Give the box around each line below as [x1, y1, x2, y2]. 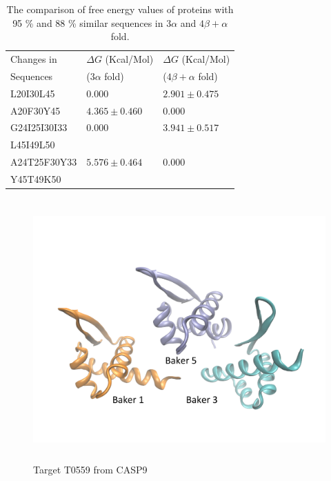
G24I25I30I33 [10, 120, 68, 135]
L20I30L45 [10, 86, 55, 100]
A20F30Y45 [10, 103, 61, 117]
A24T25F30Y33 [10, 155, 77, 169]
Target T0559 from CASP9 [33, 462, 148, 476]
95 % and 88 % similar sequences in [12, 15, 163, 30]
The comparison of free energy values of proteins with [6, 2, 234, 16]
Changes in [10, 52, 57, 66]
